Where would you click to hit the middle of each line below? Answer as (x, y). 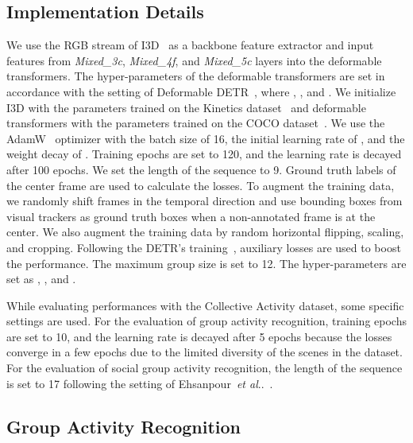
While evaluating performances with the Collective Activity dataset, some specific (205, 305)
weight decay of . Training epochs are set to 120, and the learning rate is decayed (204, 154)
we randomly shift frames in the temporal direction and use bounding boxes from (205, 201)
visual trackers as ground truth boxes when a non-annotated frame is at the (191, 216)
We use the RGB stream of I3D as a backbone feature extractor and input (190, 45)
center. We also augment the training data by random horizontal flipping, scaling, (205, 232)
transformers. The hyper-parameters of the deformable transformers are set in (196, 76)
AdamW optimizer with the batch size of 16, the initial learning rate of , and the (206, 138)
